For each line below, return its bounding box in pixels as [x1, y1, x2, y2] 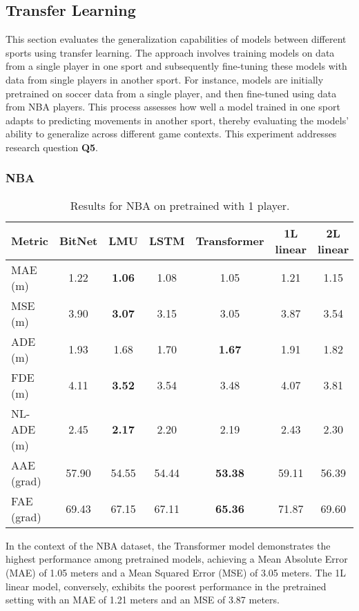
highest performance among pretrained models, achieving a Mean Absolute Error [6, 552, 348, 566]
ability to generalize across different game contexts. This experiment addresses [6, 126, 337, 141]
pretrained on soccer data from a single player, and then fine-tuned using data [6, 86, 337, 100]
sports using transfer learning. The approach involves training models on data [6, 45, 335, 59]
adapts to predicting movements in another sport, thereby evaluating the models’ [6, 113, 349, 127]
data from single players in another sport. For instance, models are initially [6, 72, 324, 86]
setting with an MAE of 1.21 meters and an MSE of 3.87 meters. [6, 592, 280, 607]
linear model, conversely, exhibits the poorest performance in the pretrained [6, 579, 327, 593]
